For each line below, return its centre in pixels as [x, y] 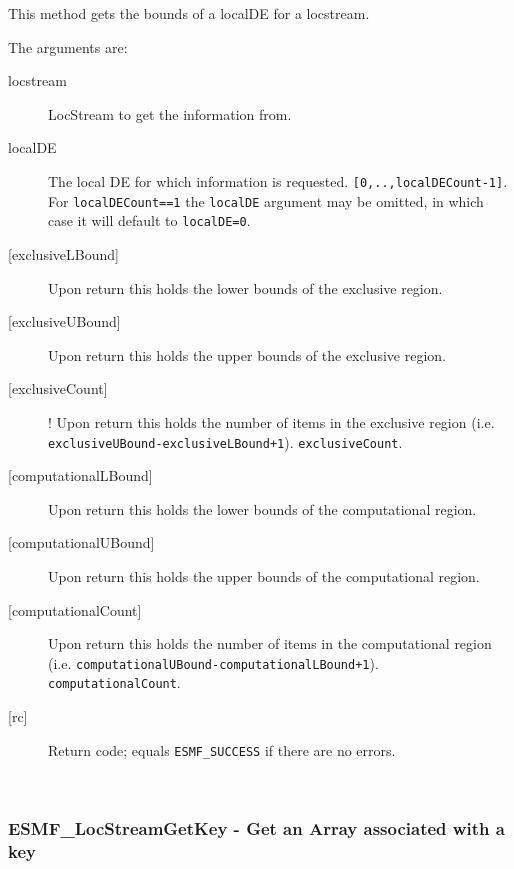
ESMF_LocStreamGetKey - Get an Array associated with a [256, 827]
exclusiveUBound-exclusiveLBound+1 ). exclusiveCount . [225, 441]
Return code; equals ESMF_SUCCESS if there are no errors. [222, 749]
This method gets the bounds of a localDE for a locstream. [189, 13]
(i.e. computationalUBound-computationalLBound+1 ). [213, 662]
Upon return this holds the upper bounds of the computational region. [264, 575]
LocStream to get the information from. [170, 113]
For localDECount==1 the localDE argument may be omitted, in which [266, 200]
